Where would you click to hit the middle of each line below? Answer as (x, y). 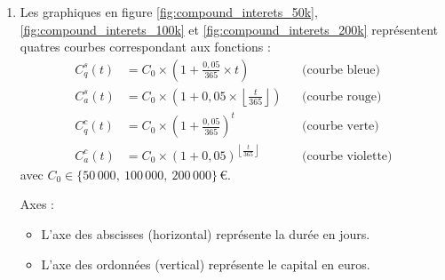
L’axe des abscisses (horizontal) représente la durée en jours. (206, 234)
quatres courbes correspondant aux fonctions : (145, 47)
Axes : (37, 204)
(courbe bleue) (341, 70)
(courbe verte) (341, 127)
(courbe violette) (347, 156)
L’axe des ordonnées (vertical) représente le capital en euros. (206, 264)
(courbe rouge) (342, 96)
